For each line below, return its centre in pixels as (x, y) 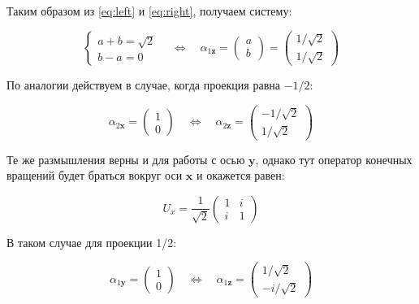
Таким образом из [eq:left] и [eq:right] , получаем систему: (149, 11)
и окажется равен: (240, 175)
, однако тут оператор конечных (334, 159)
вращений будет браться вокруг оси (95, 175)
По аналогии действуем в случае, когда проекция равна (143, 85)
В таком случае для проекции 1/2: (92, 242)
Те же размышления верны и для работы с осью (126, 159)
